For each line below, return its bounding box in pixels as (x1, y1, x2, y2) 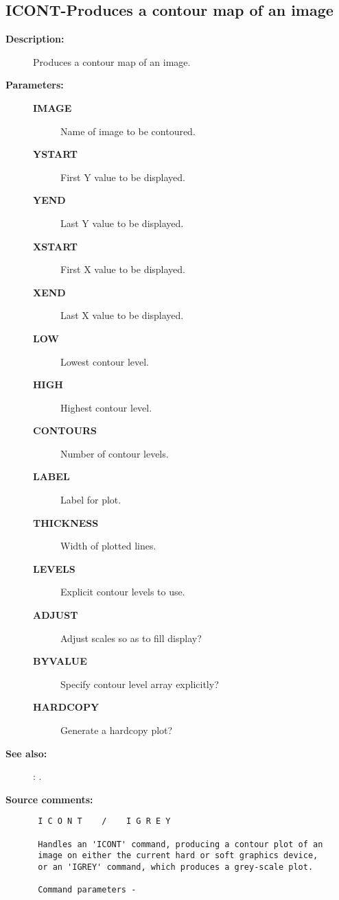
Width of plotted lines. (60, 538, 156, 553)
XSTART (33, 239, 78, 253)
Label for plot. (60, 493, 121, 507)
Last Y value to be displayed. (60, 215, 184, 230)
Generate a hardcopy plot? (60, 723, 173, 737)
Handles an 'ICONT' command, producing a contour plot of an (38, 839, 323, 849)
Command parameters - (38, 885, 137, 895)
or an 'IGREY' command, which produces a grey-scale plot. (38, 862, 314, 873)
